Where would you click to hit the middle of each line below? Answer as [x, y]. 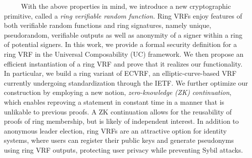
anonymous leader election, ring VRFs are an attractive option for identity [115, 130]
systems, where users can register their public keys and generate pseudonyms [119, 140]
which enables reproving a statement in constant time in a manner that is [114, 102]
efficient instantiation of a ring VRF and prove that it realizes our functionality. [123, 63]
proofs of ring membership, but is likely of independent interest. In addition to [121, 121]
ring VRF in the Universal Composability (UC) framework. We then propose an [124, 54]
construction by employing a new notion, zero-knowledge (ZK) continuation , [118, 92]
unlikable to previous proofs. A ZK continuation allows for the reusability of [118, 111]
